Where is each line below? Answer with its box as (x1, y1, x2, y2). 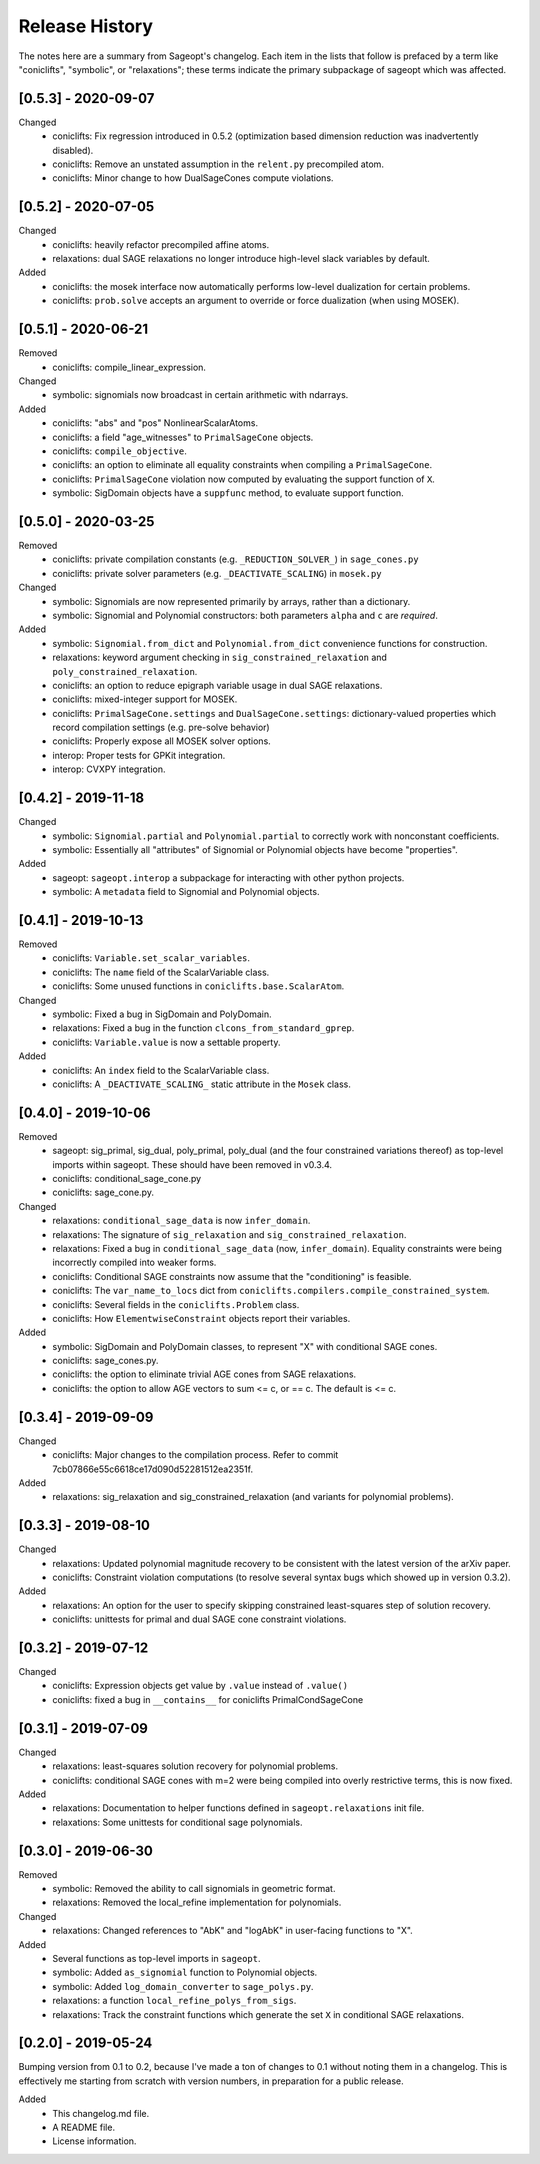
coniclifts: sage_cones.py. (52, 1355, 159, 1367)
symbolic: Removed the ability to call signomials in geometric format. (52, 1883, 336, 1895)
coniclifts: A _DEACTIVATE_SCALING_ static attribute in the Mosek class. (52, 1078, 352, 1090)
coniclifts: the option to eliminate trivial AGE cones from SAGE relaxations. (52, 1368, 357, 1380)
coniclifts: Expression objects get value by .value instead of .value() (52, 1680, 349, 1692)
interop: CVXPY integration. (52, 763, 166, 775)
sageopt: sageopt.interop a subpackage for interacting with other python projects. (52, 871, 405, 884)
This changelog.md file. (52, 2107, 150, 2119)
